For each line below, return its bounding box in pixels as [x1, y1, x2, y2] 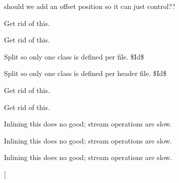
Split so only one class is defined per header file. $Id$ [4, 68, 167, 78]
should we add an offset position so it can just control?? [4, 1, 175, 11]
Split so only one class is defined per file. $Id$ [4, 51, 144, 61]
